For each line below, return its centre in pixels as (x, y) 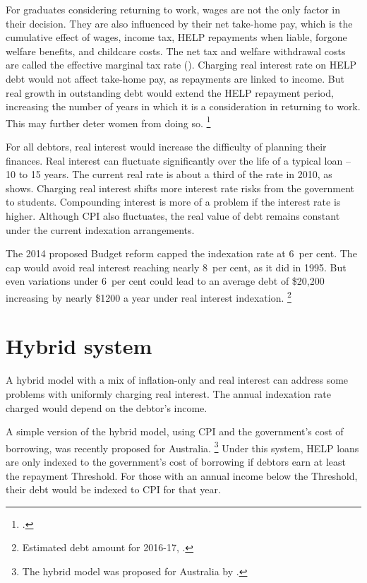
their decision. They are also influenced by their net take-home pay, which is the (179, 23)
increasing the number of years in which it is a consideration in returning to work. (183, 106)
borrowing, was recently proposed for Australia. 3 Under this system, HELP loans (182, 447)
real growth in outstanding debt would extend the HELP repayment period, (170, 92)
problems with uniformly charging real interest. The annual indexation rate (168, 393)
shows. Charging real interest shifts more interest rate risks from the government (180, 188)
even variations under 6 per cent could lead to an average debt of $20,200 (165, 281)
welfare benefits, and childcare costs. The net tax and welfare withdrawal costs (176, 51)
